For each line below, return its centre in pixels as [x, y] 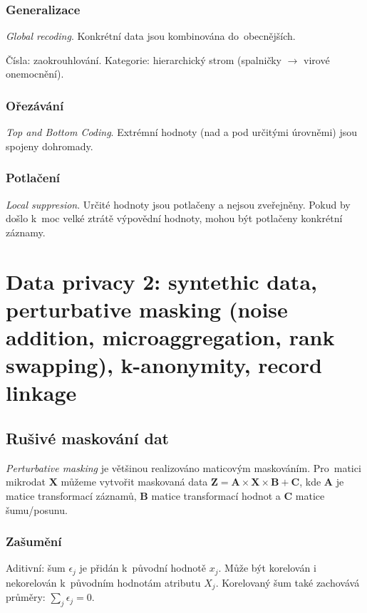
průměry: [26, 597]
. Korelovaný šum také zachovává [288, 582]
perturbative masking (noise [147, 309]
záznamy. [26, 232]
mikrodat [26, 482]
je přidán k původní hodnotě [143, 568]
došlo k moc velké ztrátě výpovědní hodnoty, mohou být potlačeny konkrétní [174, 218]
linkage [41, 393]
